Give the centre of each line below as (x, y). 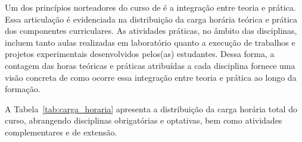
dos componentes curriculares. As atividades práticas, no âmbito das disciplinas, (151, 31)
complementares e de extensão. (61, 132)
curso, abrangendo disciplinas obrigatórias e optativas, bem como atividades (144, 120)
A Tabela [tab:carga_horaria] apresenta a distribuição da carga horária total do (151, 108)
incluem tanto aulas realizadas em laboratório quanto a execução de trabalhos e (150, 42)
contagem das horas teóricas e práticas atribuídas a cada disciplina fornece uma (150, 65)
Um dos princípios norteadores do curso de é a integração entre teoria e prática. (150, 7)
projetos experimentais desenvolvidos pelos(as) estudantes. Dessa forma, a (140, 54)
